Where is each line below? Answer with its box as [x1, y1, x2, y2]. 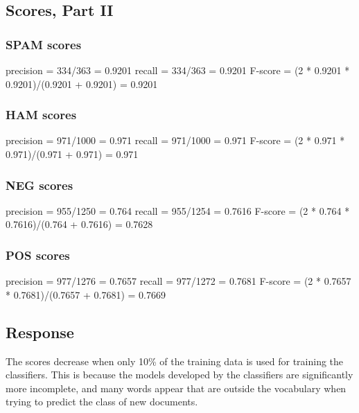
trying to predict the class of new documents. [6, 394, 198, 409]
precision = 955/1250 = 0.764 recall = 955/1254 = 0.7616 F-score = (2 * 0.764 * [6, 203, 350, 218]
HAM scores [6, 106, 77, 123]
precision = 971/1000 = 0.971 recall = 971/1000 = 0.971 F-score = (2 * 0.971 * [6, 133, 345, 148]
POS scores [6, 246, 70, 263]
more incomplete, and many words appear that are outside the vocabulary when [6, 380, 347, 395]
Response [6, 321, 74, 342]
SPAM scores [6, 35, 82, 53]
